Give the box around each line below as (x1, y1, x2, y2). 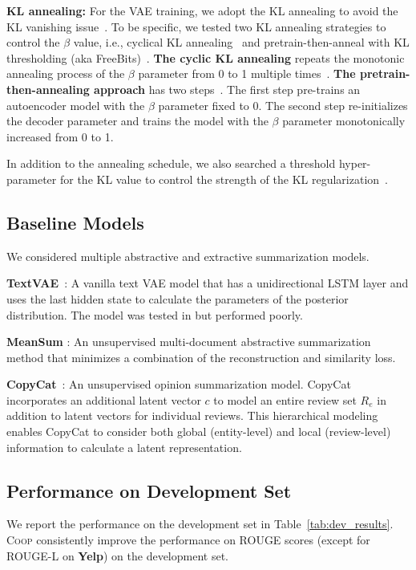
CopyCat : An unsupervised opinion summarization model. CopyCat (6, 376, 351, 393)
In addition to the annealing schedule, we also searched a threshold (6, 155, 336, 172)
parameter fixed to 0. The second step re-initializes (158, 96, 408, 113)
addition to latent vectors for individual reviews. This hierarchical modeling (6, 407, 378, 424)
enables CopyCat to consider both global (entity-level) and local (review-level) (6, 423, 391, 440)
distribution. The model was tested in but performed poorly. (6, 306, 303, 323)
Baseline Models (6, 210, 144, 234)
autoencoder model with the (6, 96, 145, 113)
